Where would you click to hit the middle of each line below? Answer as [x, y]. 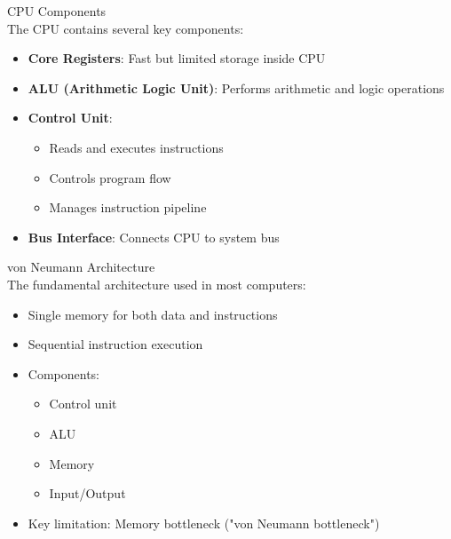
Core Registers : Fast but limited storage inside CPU [177, 58]
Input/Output [87, 493]
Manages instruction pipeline [128, 207]
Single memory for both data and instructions [153, 314]
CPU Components [57, 11]
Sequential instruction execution [115, 344]
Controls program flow [110, 177]
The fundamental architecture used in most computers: [157, 284]
